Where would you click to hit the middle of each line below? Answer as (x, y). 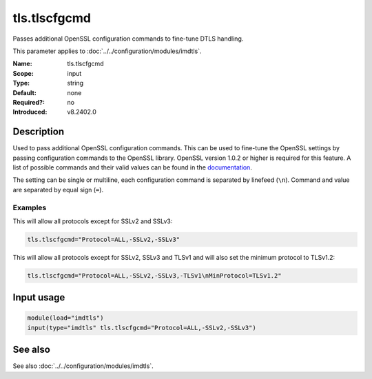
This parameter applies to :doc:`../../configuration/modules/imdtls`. (107, 51)
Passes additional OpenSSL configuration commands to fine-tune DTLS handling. (128, 39)
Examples (30, 207)
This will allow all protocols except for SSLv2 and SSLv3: (93, 221)
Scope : (23, 73)
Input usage (39, 297)
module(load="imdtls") (65, 318)
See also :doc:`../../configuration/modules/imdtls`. (83, 366)
